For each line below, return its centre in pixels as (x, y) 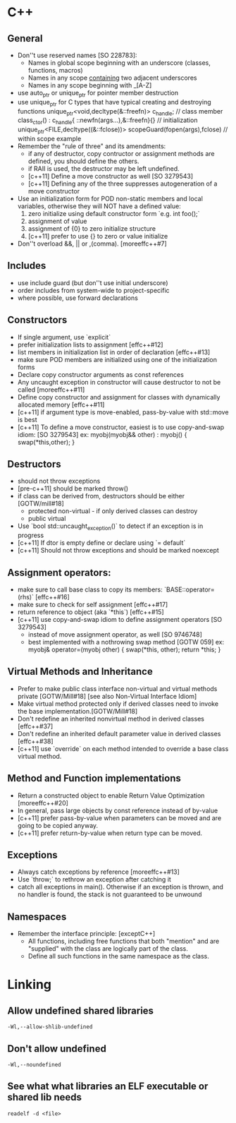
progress (31, 535)
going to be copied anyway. (58, 825)
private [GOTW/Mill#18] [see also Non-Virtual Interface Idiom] (107, 696)
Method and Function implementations (94, 778)
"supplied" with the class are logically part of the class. (108, 949)
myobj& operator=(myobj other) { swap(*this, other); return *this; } (124, 649)
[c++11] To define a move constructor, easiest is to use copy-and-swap (121, 427)
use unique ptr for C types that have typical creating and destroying (114, 103)
